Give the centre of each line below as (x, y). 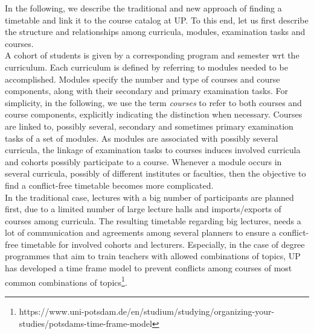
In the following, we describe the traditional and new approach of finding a (143, 8)
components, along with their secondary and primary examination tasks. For (146, 91)
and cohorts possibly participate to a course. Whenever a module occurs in (143, 161)
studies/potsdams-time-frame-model (85, 323)
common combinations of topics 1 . (66, 281)
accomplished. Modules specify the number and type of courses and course (143, 79)
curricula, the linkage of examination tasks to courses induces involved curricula (153, 150)
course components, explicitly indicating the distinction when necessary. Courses (154, 114)
